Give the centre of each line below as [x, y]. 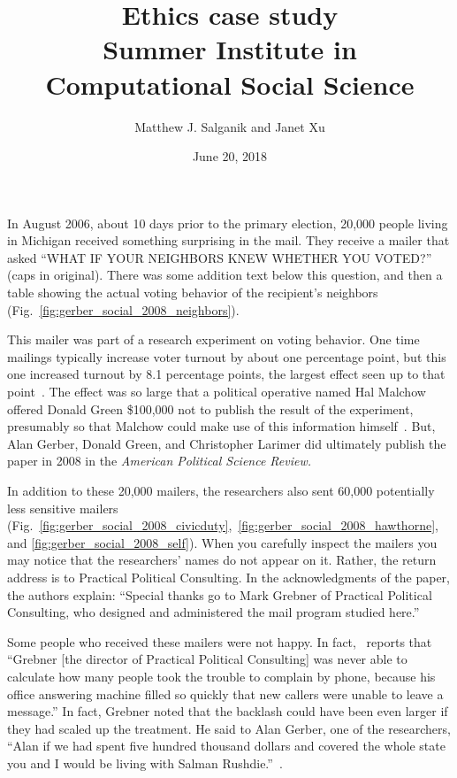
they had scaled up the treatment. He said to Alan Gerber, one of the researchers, [229, 728]
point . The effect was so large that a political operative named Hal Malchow [217, 392]
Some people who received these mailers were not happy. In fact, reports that [220, 641]
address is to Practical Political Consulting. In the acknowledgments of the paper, [229, 577]
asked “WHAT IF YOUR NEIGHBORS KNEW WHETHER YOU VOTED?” [220, 257]
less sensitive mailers [63, 508]
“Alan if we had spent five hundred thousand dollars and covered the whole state [226, 746]
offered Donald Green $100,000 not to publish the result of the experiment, [210, 408]
